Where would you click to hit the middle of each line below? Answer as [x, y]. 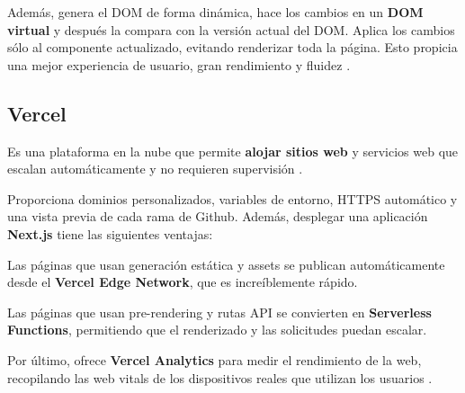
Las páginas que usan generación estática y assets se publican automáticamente [226, 264]
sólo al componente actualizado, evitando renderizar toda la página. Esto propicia [232, 47]
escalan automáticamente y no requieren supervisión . [155, 169]
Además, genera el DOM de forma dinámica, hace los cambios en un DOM [215, 12]
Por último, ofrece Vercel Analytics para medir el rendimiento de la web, [215, 359]
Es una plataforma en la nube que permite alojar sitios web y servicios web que [233, 151]
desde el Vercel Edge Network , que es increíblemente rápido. [183, 282]
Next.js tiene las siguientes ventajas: [110, 233]
